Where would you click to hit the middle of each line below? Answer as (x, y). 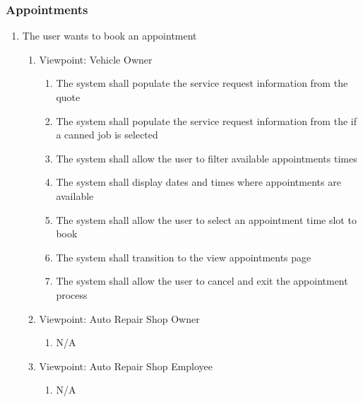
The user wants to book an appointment (109, 36)
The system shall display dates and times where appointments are (198, 182)
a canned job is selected (107, 135)
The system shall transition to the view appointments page (184, 257)
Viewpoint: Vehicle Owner (96, 59)
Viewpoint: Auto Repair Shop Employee (126, 366)
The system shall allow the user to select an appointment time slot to (206, 219)
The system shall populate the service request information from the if (206, 120)
